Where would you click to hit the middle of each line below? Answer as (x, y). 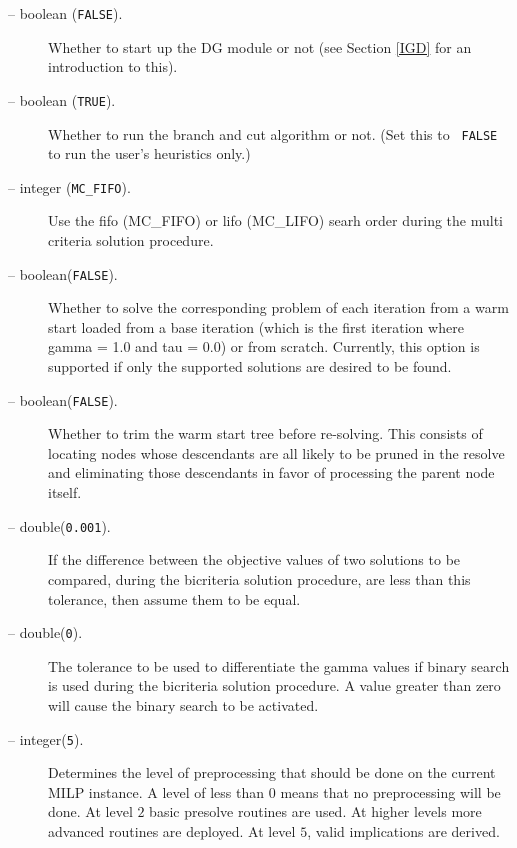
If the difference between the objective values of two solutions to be (254, 559)
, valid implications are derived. (403, 830)
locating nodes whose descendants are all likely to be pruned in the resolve (276, 452)
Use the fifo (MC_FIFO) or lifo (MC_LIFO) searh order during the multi (275, 220)
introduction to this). (113, 66)
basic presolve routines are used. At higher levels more (315, 811)
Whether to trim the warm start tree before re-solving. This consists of (265, 433)
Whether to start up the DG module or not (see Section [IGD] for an (260, 46)
